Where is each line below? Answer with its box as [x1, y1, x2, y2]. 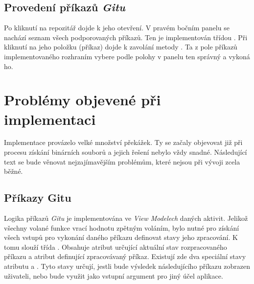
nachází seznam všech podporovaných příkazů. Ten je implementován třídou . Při [4, 32, 248, 42]
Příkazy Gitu [4, 190, 71, 205]
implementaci [4, 109, 96, 129]
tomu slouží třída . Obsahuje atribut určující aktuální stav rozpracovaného [4, 241, 227, 252]
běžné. [4, 166, 23, 176]
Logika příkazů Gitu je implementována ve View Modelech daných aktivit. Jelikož [4, 213, 248, 223]
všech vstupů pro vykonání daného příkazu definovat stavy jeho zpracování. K [4, 232, 238, 242]
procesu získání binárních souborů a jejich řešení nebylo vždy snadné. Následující [4, 147, 247, 157]
